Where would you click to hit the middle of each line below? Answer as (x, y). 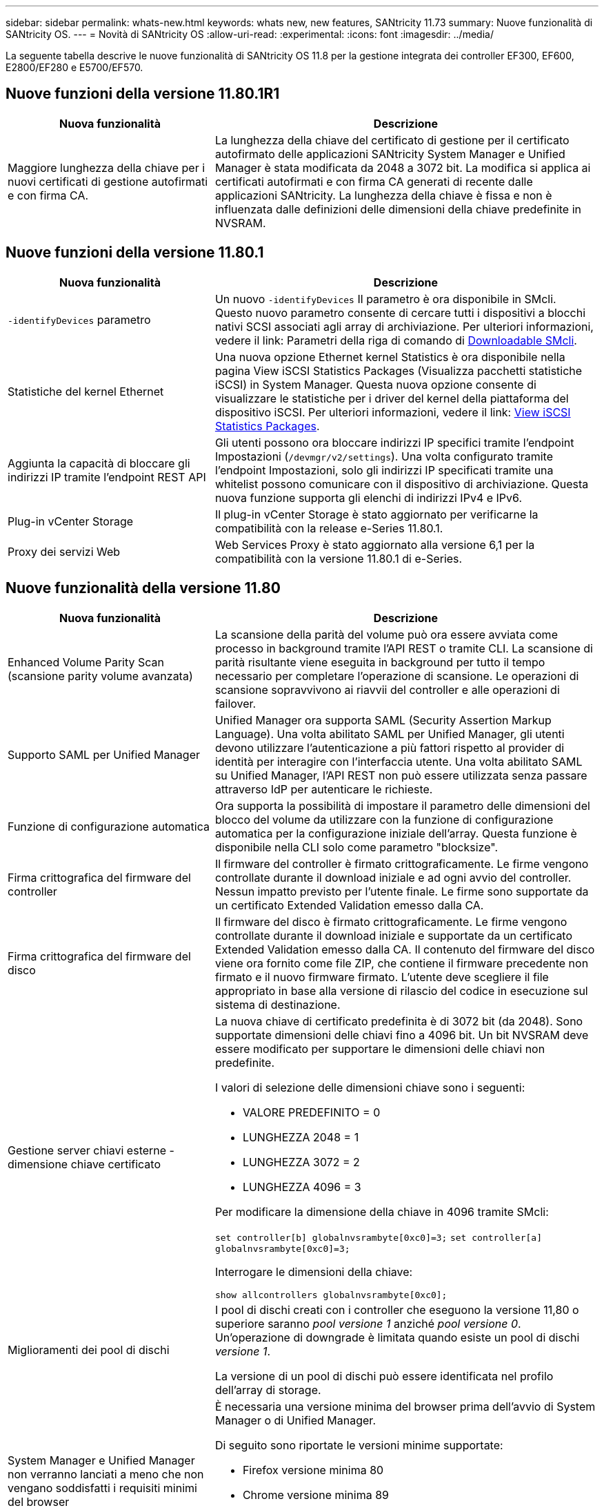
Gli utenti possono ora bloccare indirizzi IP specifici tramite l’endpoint (394, 442)
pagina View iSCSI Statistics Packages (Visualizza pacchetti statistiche (399, 370)
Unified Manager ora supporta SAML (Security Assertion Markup (383, 720)
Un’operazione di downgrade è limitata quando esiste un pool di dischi (397, 1337)
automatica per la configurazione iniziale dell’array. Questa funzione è (396, 833)
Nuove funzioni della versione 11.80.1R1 (143, 94)
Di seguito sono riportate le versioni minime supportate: (359, 1445)
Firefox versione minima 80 (313, 1470)
